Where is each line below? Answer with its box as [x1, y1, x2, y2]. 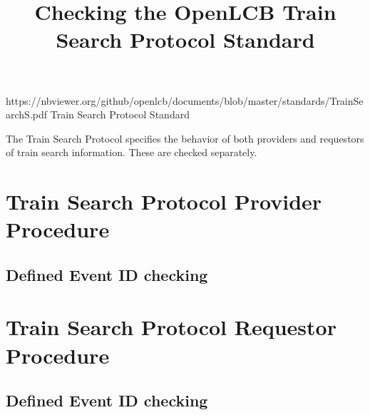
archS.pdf [6, 107, 48, 122]
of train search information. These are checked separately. [6, 145, 257, 160]
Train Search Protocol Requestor [6, 312, 336, 342]
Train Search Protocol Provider [6, 187, 322, 216]
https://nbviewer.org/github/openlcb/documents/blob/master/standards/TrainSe [6, 93, 364, 108]
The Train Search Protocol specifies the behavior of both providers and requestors [6, 130, 364, 145]
